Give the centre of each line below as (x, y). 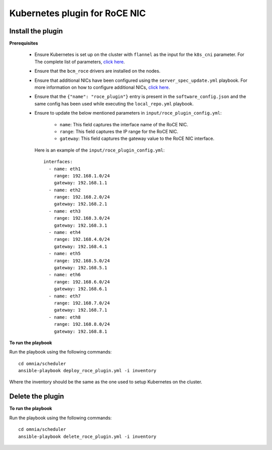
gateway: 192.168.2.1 (81, 204)
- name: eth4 (65, 233)
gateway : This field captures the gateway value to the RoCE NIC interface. (137, 138)
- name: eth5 (65, 254)
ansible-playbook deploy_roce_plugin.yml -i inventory (87, 371)
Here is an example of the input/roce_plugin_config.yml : (99, 150)
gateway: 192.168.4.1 (81, 246)
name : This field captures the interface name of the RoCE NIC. (124, 124)
